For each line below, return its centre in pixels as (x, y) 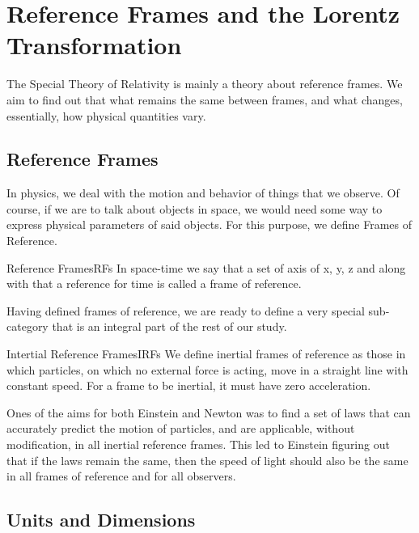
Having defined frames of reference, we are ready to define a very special (186, 310)
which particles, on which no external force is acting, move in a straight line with (207, 369)
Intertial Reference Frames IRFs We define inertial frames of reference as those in (206, 354)
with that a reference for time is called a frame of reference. (154, 283)
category (28, 326)
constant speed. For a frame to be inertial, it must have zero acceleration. (189, 385)
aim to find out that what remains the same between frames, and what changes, (205, 99)
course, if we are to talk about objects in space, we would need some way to (195, 208)
